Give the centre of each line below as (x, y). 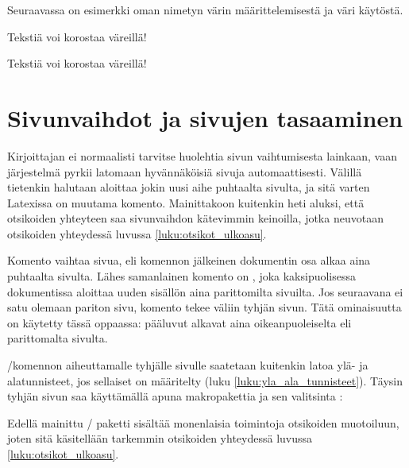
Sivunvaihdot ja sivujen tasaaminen (205, 117)
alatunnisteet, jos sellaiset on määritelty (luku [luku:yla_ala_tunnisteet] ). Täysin (205, 380)
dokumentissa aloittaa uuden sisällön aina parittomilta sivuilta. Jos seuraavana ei (205, 291)
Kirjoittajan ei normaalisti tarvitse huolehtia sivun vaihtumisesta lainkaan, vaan (202, 155)
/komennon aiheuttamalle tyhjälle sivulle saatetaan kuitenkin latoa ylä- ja (188, 365)
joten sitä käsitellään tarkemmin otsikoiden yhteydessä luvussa (160, 438)
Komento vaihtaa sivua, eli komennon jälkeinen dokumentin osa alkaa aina (189, 260)
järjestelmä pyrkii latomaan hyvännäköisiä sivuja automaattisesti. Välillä (185, 171)
